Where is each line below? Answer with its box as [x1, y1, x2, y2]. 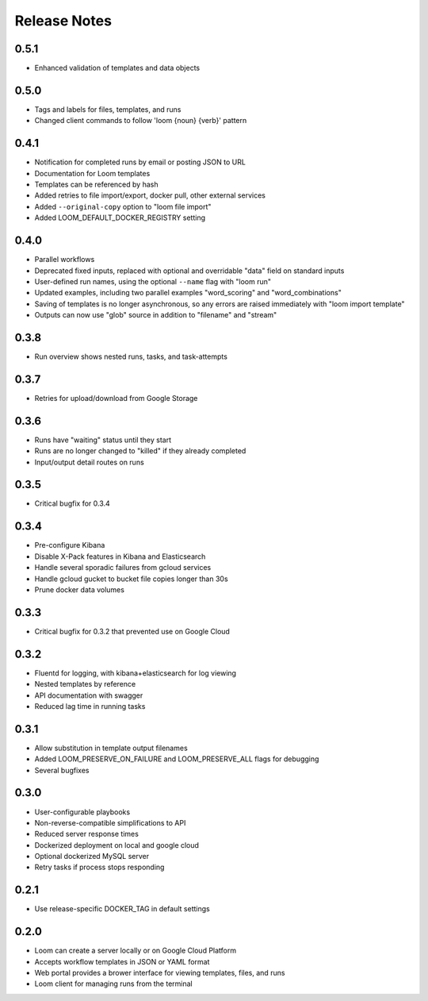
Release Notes [14, 12, 113, 29]
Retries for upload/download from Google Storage [34, 393, 198, 402]
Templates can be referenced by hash [34, 179, 159, 190]
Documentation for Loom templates [34, 168, 151, 178]
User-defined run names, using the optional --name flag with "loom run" [34, 276, 272, 286]
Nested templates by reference [34, 680, 136, 689]
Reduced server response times [34, 830, 139, 839]
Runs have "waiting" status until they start [34, 435, 172, 445]
